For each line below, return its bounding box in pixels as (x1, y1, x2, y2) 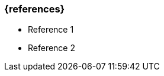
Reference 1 (28, 24, 74, 35)
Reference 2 (28, 43, 76, 53)
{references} (4, 3, 65, 15)
